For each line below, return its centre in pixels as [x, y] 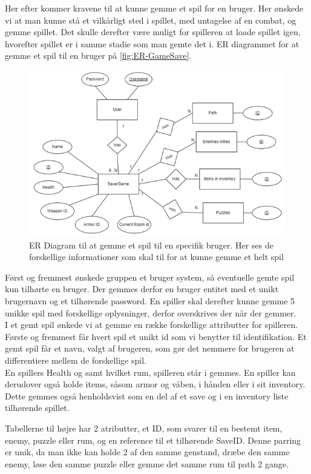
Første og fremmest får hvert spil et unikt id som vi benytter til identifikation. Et [156, 336]
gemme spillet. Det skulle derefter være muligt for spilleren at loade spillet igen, [153, 32]
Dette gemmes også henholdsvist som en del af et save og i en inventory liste [147, 396]
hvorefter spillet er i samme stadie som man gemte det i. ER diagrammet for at [152, 43]
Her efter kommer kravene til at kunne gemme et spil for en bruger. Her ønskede [154, 8]
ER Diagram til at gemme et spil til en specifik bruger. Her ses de [151, 245]
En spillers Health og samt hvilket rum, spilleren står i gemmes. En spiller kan [150, 372]
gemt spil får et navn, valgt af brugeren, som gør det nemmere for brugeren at [150, 348]
